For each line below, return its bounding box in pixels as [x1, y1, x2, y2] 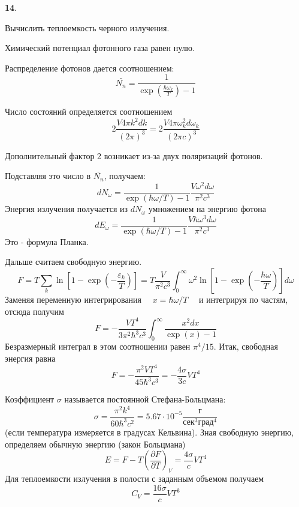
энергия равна [5, 351, 56, 364]
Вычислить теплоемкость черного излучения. [5, 21, 170, 34]
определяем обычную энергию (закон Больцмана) [5, 437, 186, 450]
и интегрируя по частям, [199, 293, 288, 306]
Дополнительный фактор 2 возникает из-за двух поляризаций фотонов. [5, 149, 263, 162]
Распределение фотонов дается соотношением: [5, 61, 174, 74]
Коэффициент [5, 393, 55, 405]
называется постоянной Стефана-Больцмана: [64, 393, 226, 405]
